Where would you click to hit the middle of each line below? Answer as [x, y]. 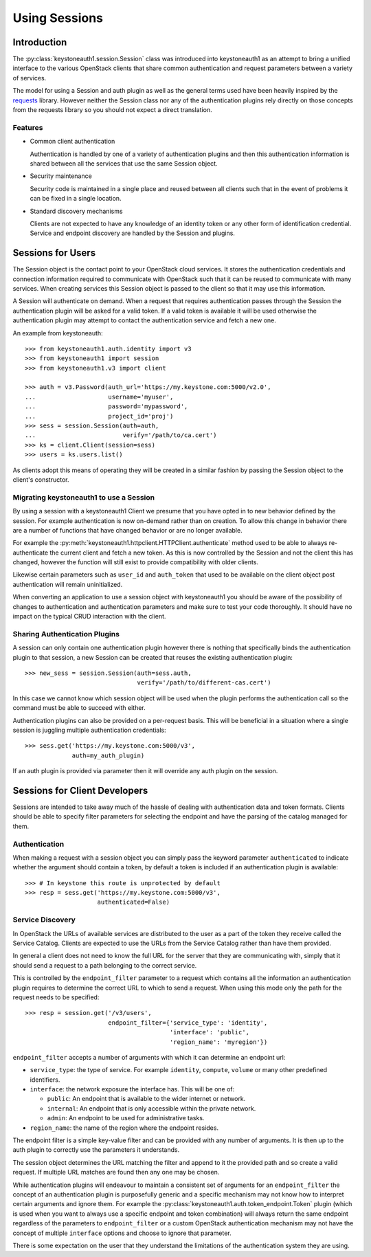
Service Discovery [44, 920]
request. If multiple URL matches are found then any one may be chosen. [116, 1172]
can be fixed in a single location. [76, 199]
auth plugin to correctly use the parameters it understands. [96, 1150]
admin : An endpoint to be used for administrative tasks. [126, 1118]
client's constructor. [41, 480]
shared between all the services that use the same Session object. [124, 163]
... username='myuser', [99, 397]
